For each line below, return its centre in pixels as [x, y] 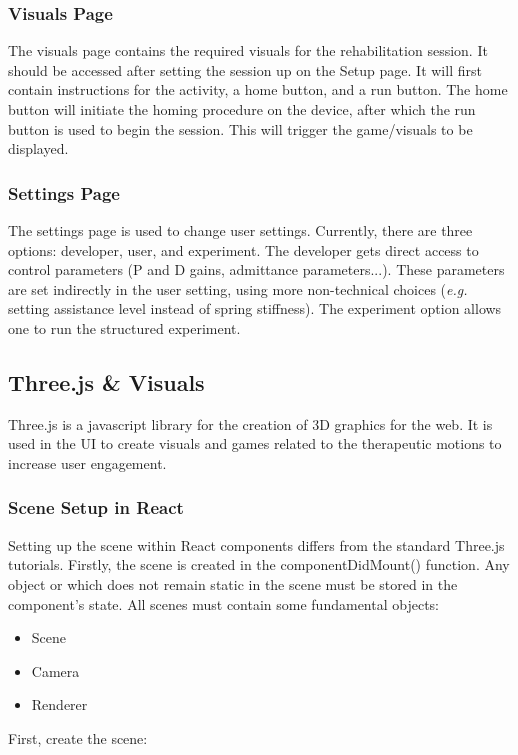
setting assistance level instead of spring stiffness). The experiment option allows [255, 308]
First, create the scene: [78, 737]
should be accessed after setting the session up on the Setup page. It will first [245, 69]
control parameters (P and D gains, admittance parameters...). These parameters [256, 269]
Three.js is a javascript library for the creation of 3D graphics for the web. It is [250, 423]
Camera [55, 670]
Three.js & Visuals [106, 381]
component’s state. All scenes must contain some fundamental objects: [223, 603]
